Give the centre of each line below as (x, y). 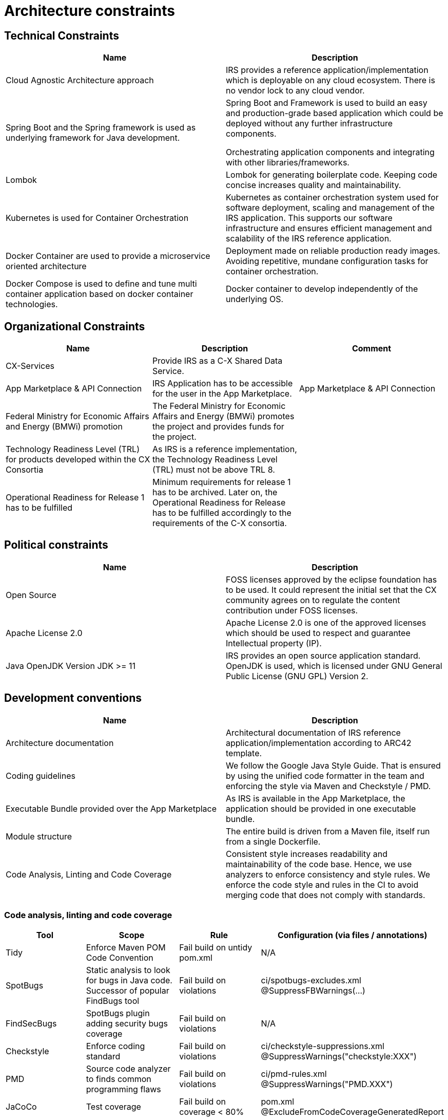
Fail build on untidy (216, 948)
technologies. (32, 304)
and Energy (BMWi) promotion (64, 427)
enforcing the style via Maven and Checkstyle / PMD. (328, 786)
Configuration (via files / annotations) (352, 935)
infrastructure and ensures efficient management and (329, 228)
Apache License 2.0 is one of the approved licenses (326, 622)
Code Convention (120, 958)
